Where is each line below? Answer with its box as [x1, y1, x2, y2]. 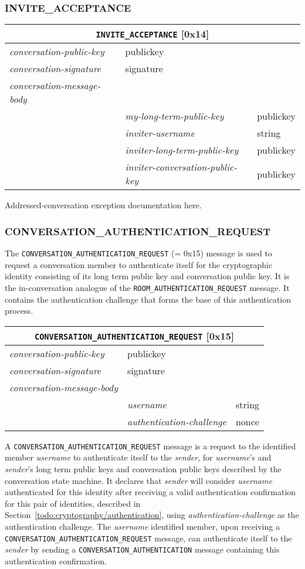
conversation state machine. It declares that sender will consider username [5, 474, 272, 486]
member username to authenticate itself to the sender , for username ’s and [5, 451, 272, 463]
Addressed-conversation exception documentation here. [5, 199, 202, 211]
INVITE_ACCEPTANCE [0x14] [96, 27, 209, 41]
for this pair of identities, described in [5, 497, 141, 509]
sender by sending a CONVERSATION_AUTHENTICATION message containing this [5, 543, 280, 556]
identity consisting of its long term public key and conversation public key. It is [5, 270, 290, 282]
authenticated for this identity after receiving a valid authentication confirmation [5, 486, 296, 498]
